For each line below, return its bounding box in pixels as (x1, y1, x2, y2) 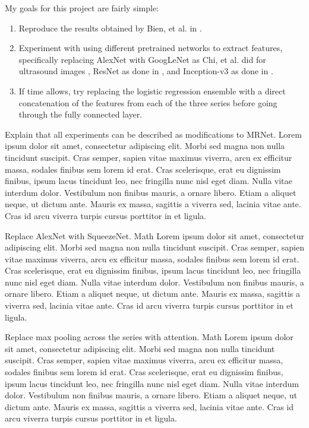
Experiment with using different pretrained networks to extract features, (18, 42, 283, 54)
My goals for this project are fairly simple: (5, 2, 159, 14)
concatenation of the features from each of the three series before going (18, 96, 278, 109)
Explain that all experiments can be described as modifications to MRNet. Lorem (5, 128, 302, 140)
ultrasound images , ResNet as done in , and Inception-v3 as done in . (18, 65, 273, 77)
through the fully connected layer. (18, 108, 143, 121)
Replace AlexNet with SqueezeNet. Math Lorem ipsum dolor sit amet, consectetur (5, 229, 304, 242)
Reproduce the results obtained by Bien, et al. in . (18, 21, 202, 34)
